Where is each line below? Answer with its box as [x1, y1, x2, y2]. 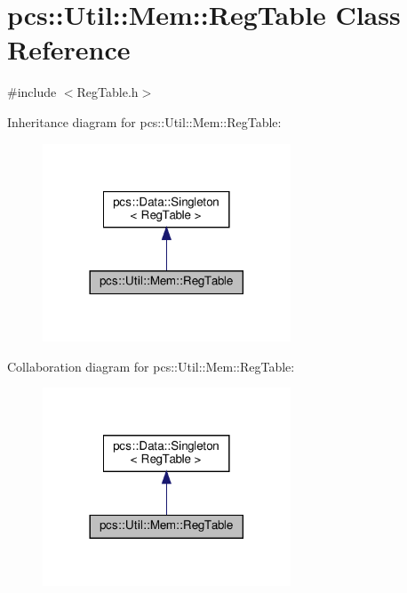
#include [7, 83, 57, 101]
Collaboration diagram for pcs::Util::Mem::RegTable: [7, 357, 295, 375]
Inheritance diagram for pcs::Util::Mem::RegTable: [7, 112, 282, 131]
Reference [7, 31, 131, 68]
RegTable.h [76, 83, 139, 101]
